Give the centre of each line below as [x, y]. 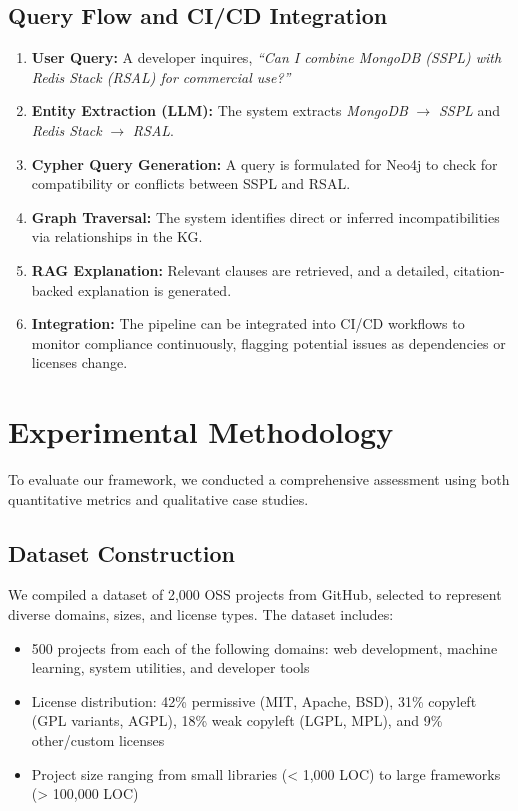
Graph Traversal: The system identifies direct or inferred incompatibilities [265, 216]
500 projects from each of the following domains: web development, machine [264, 647]
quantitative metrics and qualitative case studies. [158, 498]
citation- [479, 269]
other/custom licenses [98, 740]
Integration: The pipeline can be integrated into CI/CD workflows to [248, 323]
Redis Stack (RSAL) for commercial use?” [161, 76]
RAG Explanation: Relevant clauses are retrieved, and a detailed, [240, 269]
